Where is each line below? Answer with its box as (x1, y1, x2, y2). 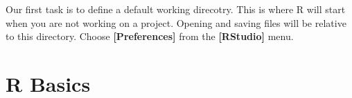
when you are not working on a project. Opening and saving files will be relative (6, 15, 346, 30)
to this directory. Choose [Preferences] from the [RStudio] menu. (6, 29, 294, 43)
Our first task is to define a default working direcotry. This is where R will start (6, 2, 346, 16)
